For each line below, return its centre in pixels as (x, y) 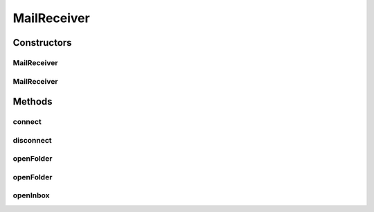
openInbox (31, 195)
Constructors (42, 43)
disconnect (32, 140)
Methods (33, 101)
